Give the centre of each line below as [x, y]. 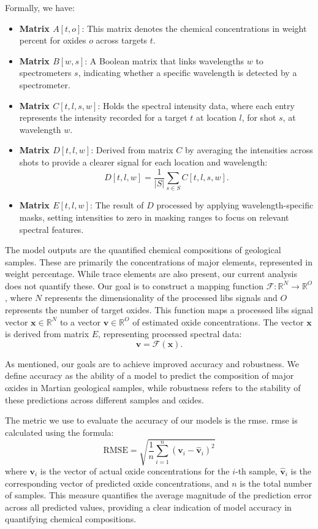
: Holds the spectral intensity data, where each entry [196, 105]
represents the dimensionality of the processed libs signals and [161, 298]
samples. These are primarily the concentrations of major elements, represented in [159, 261]
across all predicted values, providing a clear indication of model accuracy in [148, 507]
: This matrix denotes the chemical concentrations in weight [194, 28]
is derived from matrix [47, 334]
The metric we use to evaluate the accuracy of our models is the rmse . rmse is [151, 420]
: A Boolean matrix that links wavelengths [165, 60]
